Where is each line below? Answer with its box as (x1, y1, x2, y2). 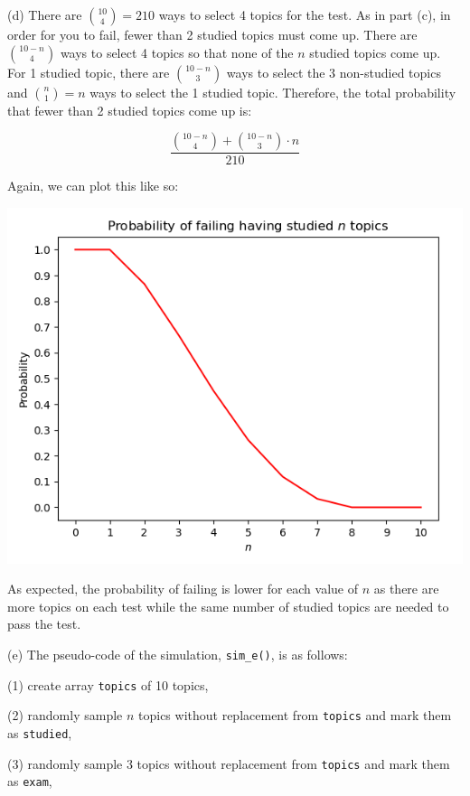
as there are (373, 579, 439, 598)
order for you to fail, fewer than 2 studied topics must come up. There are (7, 25, 418, 43)
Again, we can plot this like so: (7, 176, 179, 195)
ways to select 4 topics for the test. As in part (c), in (158, 5, 451, 23)
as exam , (7, 772, 52, 791)
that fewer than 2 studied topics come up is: (7, 100, 252, 119)
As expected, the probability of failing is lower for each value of (7, 579, 358, 598)
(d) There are (7, 5, 82, 23)
